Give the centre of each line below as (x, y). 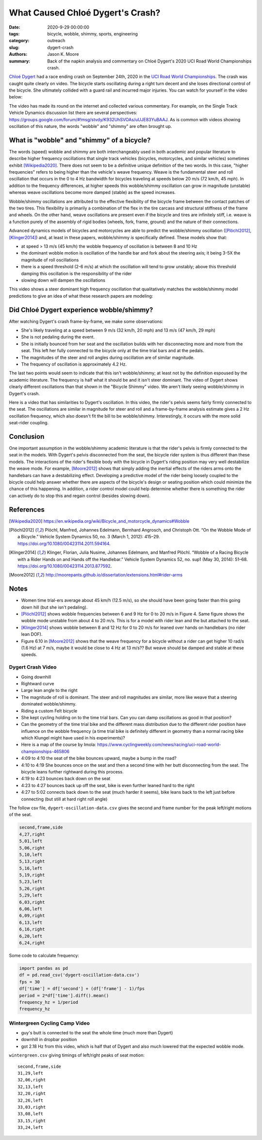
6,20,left (31, 936)
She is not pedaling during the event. (58, 337)
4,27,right (32, 834)
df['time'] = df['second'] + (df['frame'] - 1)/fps (82, 989)
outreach (56, 41)
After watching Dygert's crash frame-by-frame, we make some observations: (86, 321)
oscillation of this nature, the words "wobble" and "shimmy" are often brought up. (90, 127)
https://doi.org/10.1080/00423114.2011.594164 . (64, 544)
